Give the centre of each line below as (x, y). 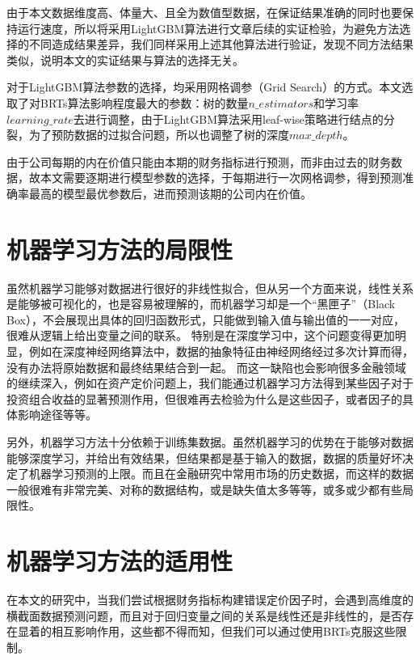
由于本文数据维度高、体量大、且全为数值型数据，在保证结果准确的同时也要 (204, 12)
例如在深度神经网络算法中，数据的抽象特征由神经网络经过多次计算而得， (221, 351)
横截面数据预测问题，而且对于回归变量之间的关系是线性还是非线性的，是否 (204, 615)
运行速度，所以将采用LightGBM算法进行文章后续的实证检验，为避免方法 (208, 28)
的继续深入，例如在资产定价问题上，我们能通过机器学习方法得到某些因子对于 (210, 383)
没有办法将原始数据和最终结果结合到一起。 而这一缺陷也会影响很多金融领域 (206, 367)
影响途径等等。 (57, 415)
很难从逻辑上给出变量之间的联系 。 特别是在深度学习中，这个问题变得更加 (201, 335)
